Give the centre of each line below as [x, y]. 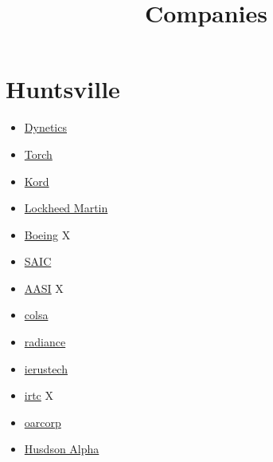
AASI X [44, 288]
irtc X [39, 395]
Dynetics [45, 127]
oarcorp [43, 422]
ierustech [46, 368]
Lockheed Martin [66, 208]
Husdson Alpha [62, 449]
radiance [45, 342]
